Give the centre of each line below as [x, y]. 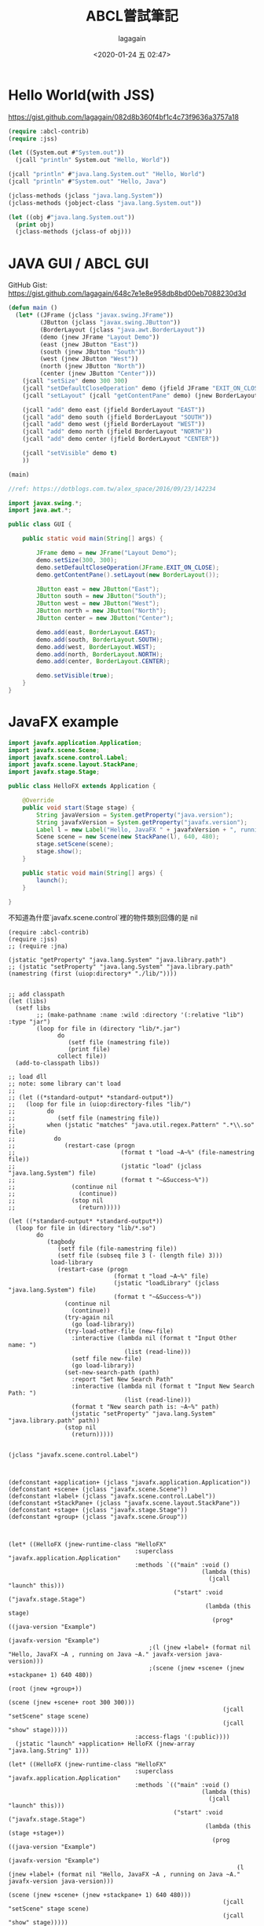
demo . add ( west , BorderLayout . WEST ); [96, 647]
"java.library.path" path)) [54, 1421]
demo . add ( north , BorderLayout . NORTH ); [100, 654]
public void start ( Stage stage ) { [79, 807]
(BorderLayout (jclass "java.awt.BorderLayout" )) [123, 330]
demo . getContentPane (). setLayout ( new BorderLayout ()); [128, 574]
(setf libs [33, 1008]
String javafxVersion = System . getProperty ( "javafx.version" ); [142, 822]
